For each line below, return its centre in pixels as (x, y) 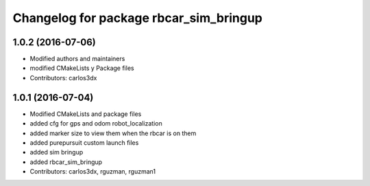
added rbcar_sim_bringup (66, 162)
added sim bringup (57, 152)
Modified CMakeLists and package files (86, 114)
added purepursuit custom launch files (84, 142)
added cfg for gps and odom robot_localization (96, 124)
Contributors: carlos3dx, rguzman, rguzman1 (93, 172)
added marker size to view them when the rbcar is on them (113, 133)
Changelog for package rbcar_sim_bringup (138, 18)
